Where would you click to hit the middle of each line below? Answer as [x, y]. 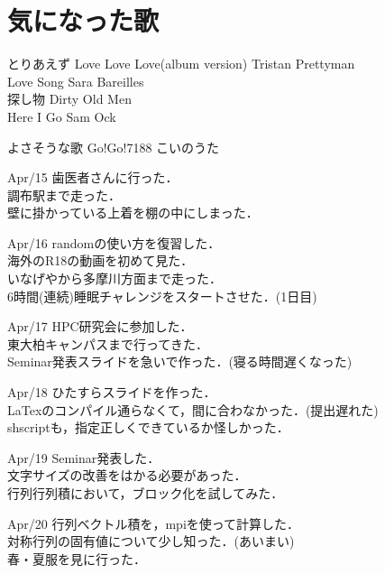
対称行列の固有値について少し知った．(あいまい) [151, 541]
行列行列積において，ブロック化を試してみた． [146, 493]
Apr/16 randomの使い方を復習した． [114, 242]
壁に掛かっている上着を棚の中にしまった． [133, 213]
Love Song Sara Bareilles [76, 81]
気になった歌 [83, 20]
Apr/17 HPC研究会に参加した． [100, 326]
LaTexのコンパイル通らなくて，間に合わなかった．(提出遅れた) [193, 409]
